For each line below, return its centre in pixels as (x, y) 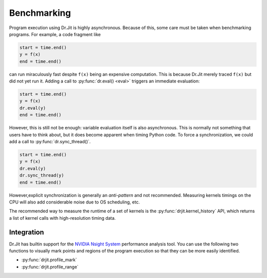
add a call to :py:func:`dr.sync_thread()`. (50, 141)
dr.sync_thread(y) (42, 176)
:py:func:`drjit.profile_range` (50, 267)
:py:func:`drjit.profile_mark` (49, 260)
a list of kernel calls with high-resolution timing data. (63, 218)
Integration (27, 232)
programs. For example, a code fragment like (55, 34)
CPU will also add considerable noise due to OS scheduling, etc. (75, 202)
